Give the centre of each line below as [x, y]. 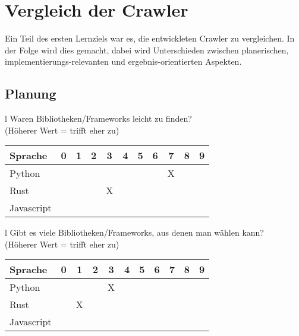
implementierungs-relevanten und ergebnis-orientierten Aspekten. [123, 61]
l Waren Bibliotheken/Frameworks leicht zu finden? [98, 118]
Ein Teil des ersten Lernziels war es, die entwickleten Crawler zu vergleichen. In [150, 38]
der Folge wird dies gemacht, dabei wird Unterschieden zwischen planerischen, [147, 50]
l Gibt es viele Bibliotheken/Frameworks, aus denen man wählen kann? [134, 232]
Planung [31, 93]
